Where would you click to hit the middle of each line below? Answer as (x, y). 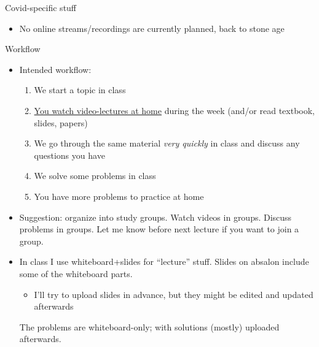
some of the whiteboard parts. (76, 273)
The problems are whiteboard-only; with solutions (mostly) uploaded (149, 326)
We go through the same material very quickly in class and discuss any (167, 143)
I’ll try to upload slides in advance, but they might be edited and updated (174, 294)
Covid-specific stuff (41, 7)
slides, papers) (61, 122)
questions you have (69, 155)
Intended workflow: (55, 69)
